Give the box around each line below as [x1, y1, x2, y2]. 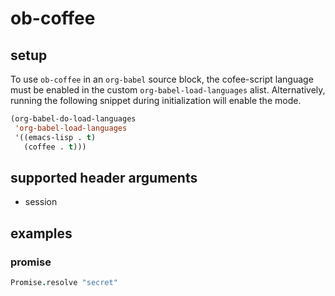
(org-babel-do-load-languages [10, 114, 137, 124]
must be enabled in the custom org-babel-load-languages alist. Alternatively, [10, 84, 326, 96]
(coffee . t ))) [23, 142, 87, 152]
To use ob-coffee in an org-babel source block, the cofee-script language [10, 73, 314, 85]
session [24, 196, 58, 208]
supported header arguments [10, 169, 198, 186]
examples [10, 225, 73, 242]
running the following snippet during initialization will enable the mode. [10, 95, 302, 106]
